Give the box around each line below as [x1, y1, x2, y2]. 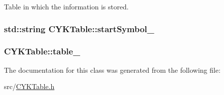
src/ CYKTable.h [4, 81, 55, 92]
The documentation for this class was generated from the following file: [4, 64, 221, 75]
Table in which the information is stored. [4, 1, 129, 11]
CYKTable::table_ [4, 45, 80, 57]
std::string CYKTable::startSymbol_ [4, 22, 154, 35]
